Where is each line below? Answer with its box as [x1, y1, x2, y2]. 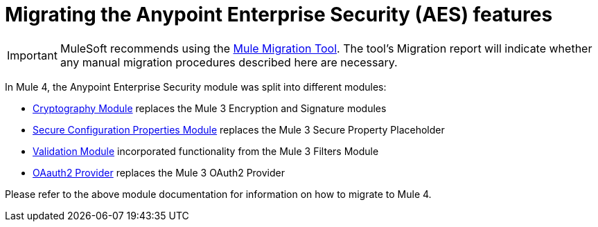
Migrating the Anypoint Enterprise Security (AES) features [5, 3, 553, 26]
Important [7, 48, 58, 62]
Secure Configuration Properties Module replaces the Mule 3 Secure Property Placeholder [33, 123, 445, 136]
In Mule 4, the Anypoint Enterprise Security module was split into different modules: [5, 80, 387, 93]
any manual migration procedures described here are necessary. [60, 55, 398, 69]
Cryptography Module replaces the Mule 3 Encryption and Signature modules [33, 102, 387, 114]
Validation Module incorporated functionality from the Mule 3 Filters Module [33, 145, 379, 157]
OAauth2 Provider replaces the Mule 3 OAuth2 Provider [33, 166, 285, 179]
